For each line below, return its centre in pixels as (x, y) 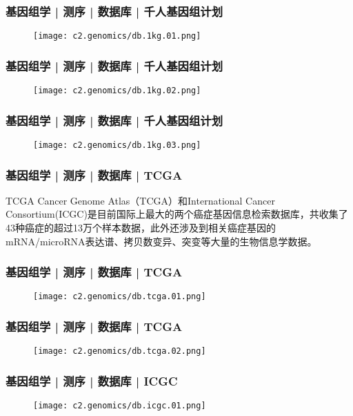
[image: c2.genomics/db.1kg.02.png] (117, 91)
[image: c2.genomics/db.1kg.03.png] (117, 145)
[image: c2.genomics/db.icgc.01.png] (120, 406)
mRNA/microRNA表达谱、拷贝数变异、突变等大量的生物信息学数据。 (161, 241)
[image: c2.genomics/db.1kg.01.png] (117, 36)
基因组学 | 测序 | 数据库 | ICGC (92, 380)
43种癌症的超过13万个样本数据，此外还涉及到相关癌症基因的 (141, 228)
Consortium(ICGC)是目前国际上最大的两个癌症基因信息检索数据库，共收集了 (177, 214)
